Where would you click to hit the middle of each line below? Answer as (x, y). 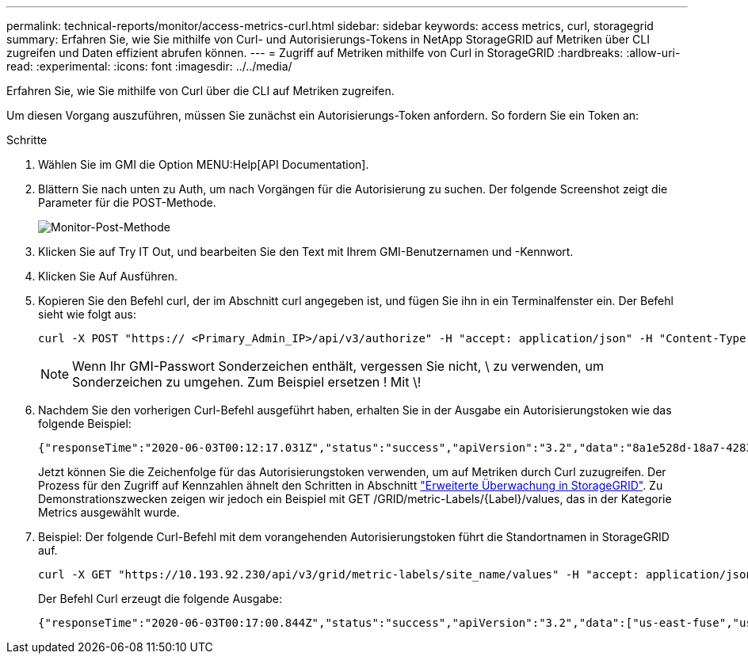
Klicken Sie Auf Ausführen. (108, 276)
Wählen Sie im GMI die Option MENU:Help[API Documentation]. (204, 164)
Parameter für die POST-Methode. (127, 202)
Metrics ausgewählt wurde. (109, 512)
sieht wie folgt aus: (87, 314)
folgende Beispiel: (85, 423)
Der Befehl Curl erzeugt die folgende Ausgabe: (160, 599)
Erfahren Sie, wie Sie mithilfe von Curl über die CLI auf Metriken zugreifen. (200, 91)
